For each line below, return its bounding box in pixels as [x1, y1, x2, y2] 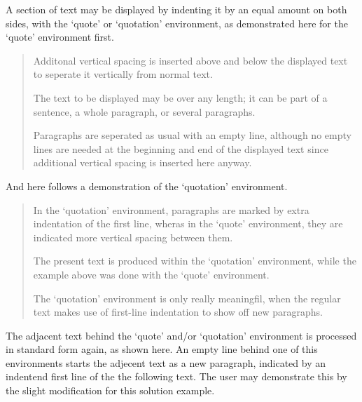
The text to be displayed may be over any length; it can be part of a [33, 90, 328, 105]
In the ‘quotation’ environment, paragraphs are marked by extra [33, 202, 309, 217]
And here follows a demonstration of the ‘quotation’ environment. [6, 178, 288, 193]
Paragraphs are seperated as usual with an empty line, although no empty [33, 128, 351, 142]
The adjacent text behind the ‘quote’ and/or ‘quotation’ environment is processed [6, 328, 357, 342]
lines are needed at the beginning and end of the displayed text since [33, 141, 328, 156]
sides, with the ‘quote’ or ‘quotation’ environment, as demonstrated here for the [6, 15, 348, 30]
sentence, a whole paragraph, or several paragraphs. [33, 104, 256, 119]
